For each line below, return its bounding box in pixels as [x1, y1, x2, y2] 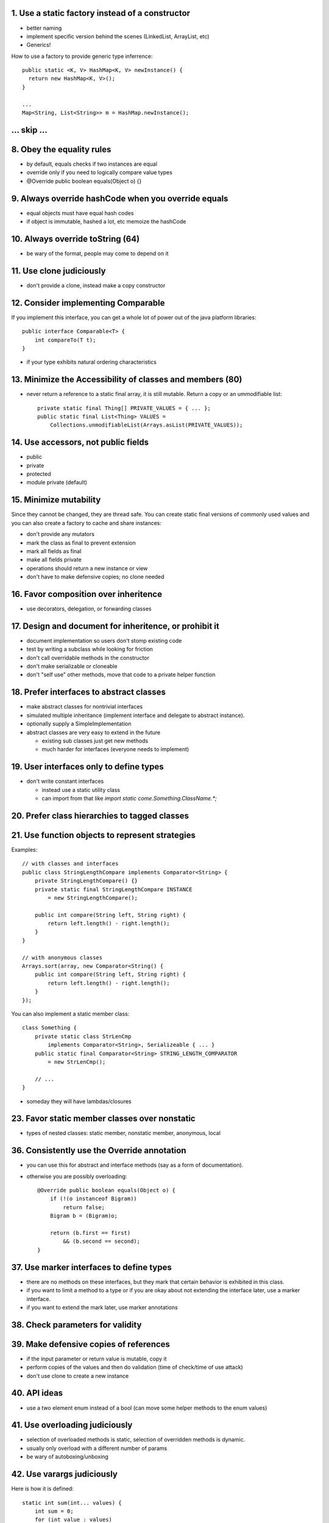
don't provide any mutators [26, 531, 94, 538]
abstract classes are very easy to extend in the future [26, 729, 161, 736]
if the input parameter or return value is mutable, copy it [26, 1355, 167, 1362]
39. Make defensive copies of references [11, 1339, 171, 1349]
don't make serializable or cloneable [26, 663, 118, 670]
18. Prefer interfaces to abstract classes [11, 687, 166, 698]
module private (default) [26, 479, 88, 486]
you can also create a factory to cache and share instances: [11, 519, 161, 526]
